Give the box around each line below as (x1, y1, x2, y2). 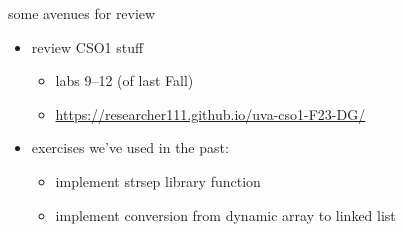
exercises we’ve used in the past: (31, 137, 229, 158)
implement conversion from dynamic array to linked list (55, 204, 396, 225)
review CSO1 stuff (31, 36, 144, 57)
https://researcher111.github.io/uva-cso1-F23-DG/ (55, 103, 366, 124)
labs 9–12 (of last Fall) (55, 70, 194, 91)
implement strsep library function (55, 170, 261, 191)
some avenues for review (8, 3, 156, 23)
